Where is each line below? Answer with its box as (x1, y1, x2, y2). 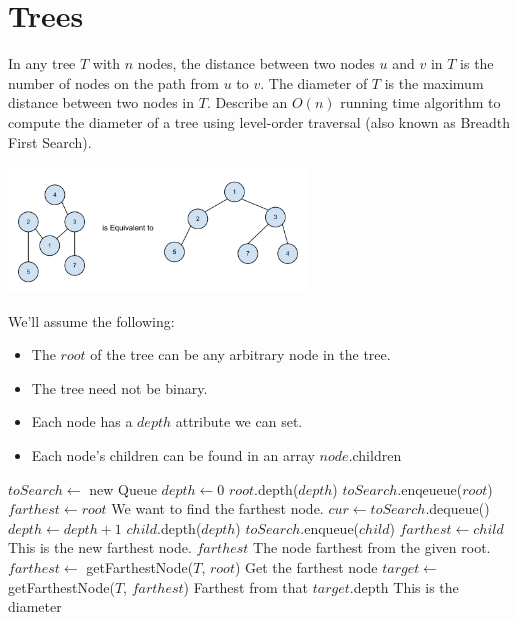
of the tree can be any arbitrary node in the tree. (90, 344, 391, 365)
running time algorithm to (340, 92, 501, 113)
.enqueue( (300, 517, 360, 538)
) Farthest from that (183, 576, 308, 597)
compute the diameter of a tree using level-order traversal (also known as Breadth (8, 111, 511, 132)
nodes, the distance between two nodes (137, 53, 375, 74)
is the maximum (384, 72, 484, 93)
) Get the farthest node (234, 556, 378, 577)
